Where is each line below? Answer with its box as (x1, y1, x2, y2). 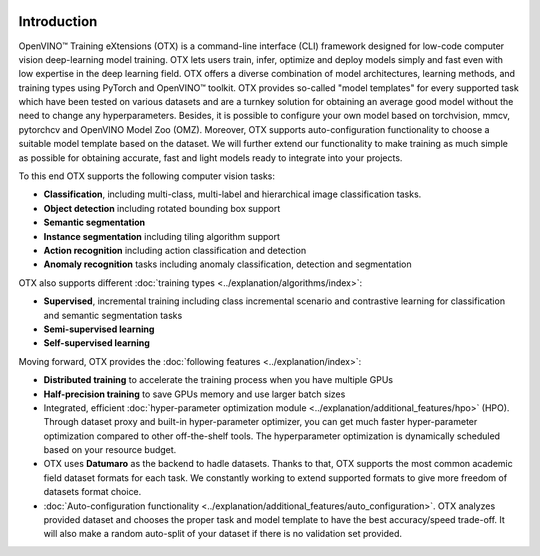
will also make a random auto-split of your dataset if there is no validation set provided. (43, 528, 403, 540)
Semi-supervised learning (43, 323, 155, 335)
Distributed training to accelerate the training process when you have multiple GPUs (43, 374, 394, 386)
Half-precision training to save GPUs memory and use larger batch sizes (43, 388, 346, 400)
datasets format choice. (43, 486, 142, 498)
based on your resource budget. (43, 444, 177, 456)
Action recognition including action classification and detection (43, 244, 307, 256)
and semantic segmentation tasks (43, 309, 183, 321)
